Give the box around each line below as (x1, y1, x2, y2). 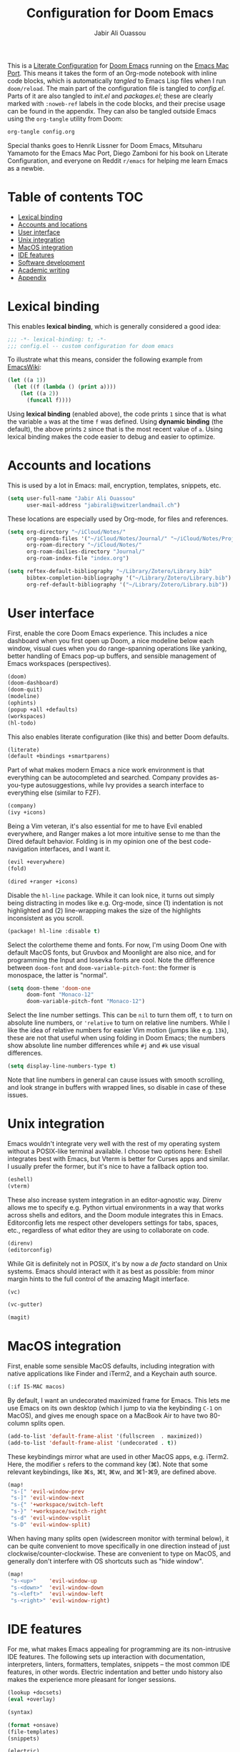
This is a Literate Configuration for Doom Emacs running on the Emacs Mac (7, 61, 229, 69)
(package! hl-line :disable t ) (7, 927, 101, 935)
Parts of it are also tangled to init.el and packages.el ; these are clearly (7, 91, 214, 100)
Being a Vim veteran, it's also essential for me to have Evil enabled (7, 822, 203, 830)
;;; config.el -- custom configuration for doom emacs (7, 342, 174, 349)
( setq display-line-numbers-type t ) (7, 1062, 116, 1070)
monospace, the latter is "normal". (7, 970, 109, 980)
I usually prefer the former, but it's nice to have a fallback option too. (7, 1163, 209, 1170)
